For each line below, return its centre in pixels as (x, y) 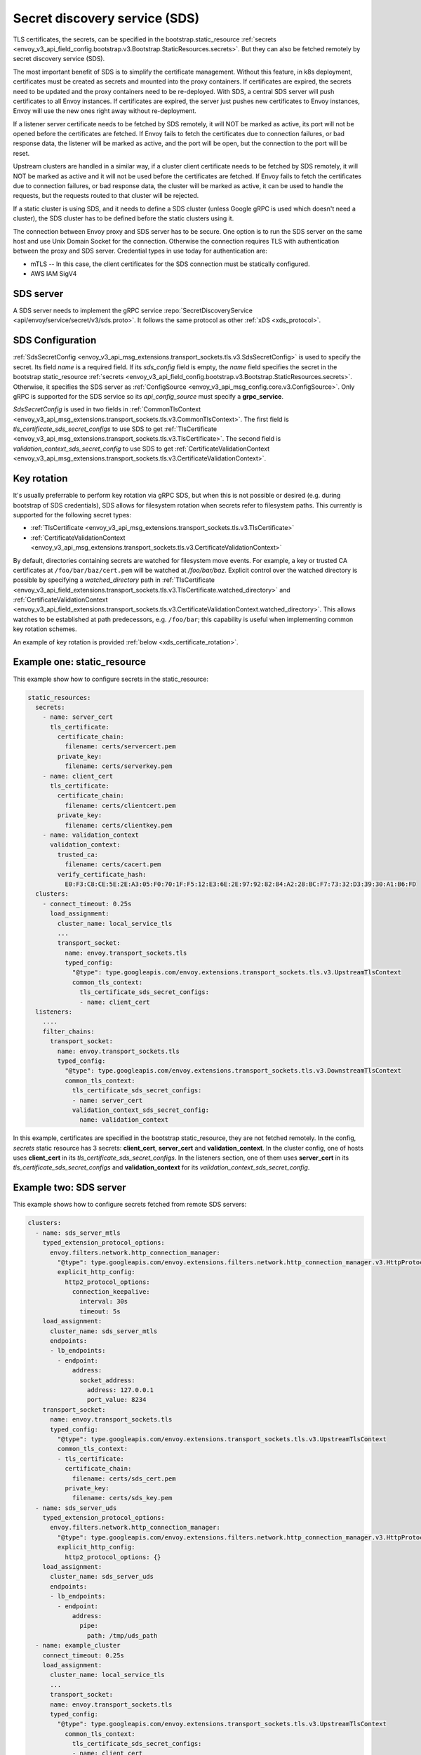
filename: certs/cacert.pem (113, 865)
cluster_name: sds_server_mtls (104, 1331)
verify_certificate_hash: (102, 874)
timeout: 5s (100, 1311)
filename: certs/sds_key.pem (122, 1498)
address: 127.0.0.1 (120, 1390)
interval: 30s (104, 1302)
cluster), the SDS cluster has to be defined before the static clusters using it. (123, 218)
